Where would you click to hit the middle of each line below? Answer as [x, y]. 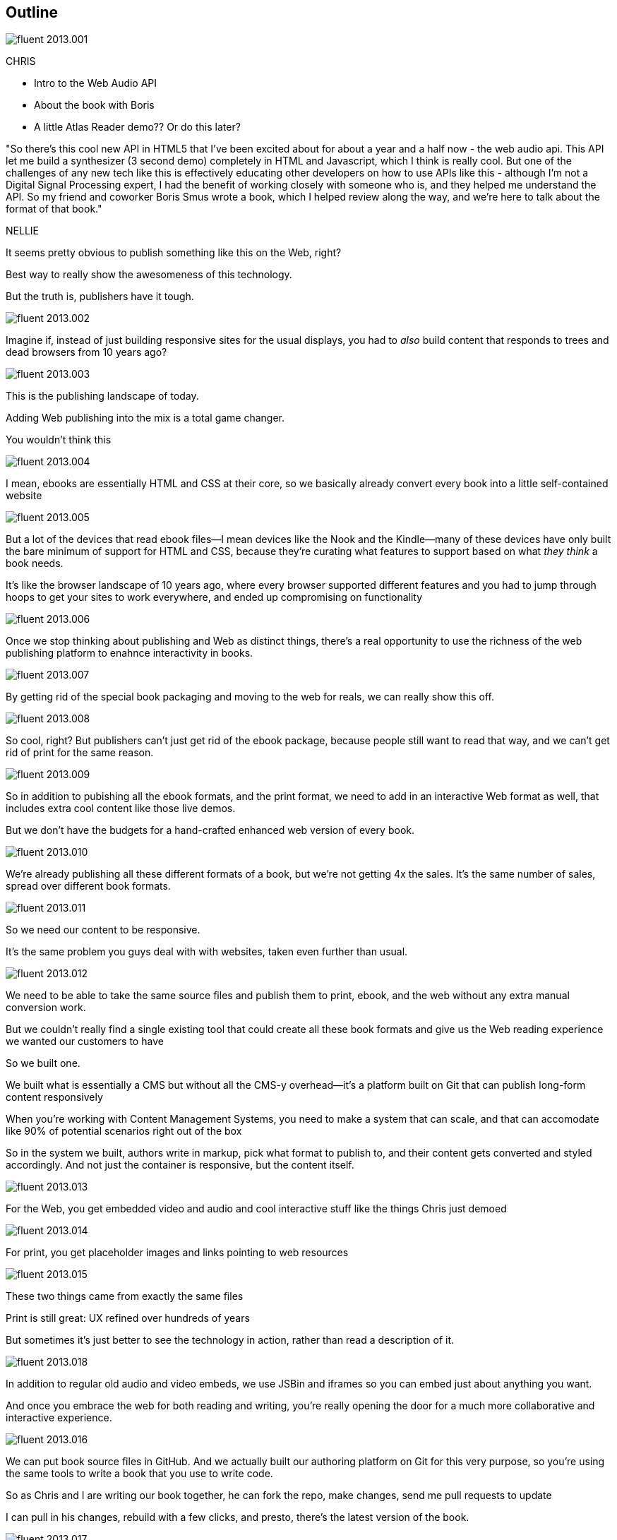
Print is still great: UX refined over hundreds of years [128, 1318]
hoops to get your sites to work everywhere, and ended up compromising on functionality [214, 597]
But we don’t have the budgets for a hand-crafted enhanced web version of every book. [210, 830]
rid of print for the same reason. [80, 753]
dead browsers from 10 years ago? [86, 352]
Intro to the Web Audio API [96, 83]
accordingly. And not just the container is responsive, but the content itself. [180, 1165]
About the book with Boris [94, 105]
